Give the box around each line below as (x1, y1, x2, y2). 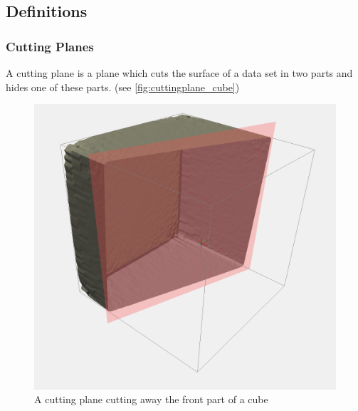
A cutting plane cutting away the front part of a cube (34, 392, 268, 407)
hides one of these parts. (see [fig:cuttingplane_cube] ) (6, 79, 240, 94)
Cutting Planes (6, 37, 94, 55)
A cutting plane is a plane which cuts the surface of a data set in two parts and (6, 66, 353, 80)
